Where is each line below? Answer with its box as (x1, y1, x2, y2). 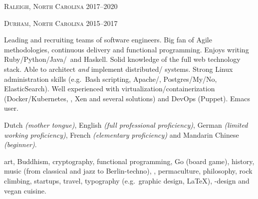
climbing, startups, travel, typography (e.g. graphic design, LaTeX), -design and (4, 175, 250, 186)
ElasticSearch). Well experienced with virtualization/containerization (4, 83, 215, 94)
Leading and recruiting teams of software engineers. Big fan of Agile (4, 34, 212, 45)
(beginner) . (4, 139, 37, 150)
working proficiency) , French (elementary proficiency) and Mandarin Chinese (4, 129, 239, 140)
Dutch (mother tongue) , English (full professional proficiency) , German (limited (4, 119, 248, 130)
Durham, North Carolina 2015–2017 (4, 17, 118, 28)
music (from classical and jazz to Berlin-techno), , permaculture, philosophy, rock (4, 166, 253, 176)
